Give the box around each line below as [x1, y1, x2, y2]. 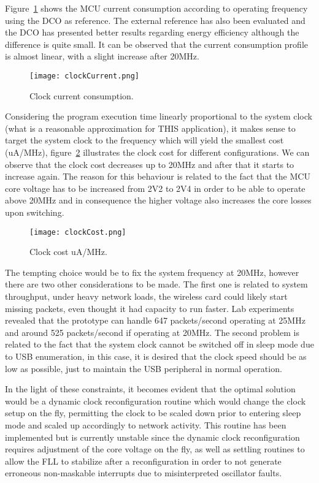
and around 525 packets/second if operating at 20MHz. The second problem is [5, 325, 299, 338]
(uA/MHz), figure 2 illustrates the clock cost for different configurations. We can [5, 146, 310, 158]
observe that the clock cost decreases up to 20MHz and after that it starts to [5, 158, 294, 170]
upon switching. [5, 205, 64, 218]
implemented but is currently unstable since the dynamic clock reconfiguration [5, 430, 300, 443]
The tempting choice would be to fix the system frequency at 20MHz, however [5, 265, 299, 278]
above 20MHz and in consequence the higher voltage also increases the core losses [5, 194, 312, 207]
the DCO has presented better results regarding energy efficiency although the [5, 26, 299, 39]
